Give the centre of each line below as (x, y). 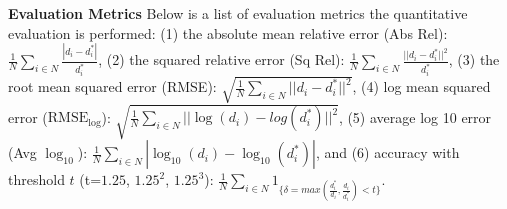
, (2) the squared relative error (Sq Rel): (221, 59)
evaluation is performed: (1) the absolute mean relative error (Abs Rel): (228, 32)
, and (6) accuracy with (387, 152)
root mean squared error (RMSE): (112, 86)
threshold (36, 179)
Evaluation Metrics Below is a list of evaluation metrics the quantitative (238, 13)
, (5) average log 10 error (415, 116)
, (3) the (474, 59)
